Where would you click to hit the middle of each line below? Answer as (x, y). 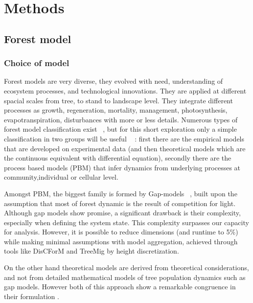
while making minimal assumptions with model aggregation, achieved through (121, 241)
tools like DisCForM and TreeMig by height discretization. (92, 251)
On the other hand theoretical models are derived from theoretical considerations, (126, 268)
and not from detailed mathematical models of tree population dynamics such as (125, 277)
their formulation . (32, 296)
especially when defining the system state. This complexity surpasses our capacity (126, 222)
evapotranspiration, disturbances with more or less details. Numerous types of (121, 119)
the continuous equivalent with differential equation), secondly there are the (118, 158)
